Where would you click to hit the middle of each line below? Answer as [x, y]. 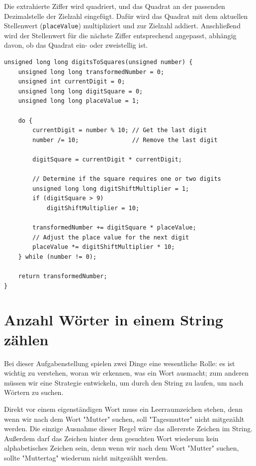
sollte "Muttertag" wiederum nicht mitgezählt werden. [86, 457]
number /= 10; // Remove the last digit [125, 140]
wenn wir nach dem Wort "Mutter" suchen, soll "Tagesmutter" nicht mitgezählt [124, 419]
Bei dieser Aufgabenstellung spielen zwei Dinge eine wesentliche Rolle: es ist [120, 363]
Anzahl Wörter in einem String [114, 320]
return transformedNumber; [63, 276]
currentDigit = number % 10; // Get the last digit [120, 130]
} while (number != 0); [57, 257]
